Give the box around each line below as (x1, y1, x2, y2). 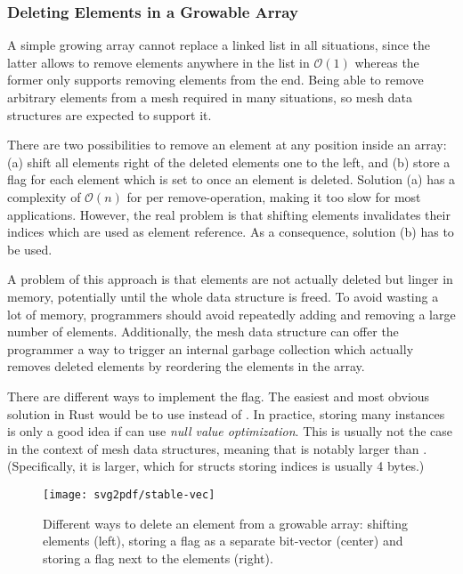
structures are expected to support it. (7, 105, 212, 124)
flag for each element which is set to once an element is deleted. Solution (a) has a (7, 170, 456, 189)
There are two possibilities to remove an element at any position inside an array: (7, 135, 447, 154)
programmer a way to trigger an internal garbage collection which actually (7, 339, 414, 358)
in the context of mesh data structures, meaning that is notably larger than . (7, 439, 427, 457)
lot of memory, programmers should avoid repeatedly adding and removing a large (7, 304, 456, 323)
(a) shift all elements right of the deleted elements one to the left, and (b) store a (7, 152, 451, 171)
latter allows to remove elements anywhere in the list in (7, 53, 310, 71)
